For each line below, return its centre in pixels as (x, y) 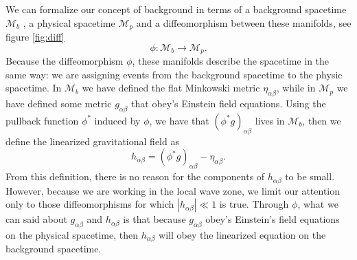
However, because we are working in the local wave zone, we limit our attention (173, 190)
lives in (270, 120)
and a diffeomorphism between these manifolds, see (244, 22)
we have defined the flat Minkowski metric (171, 88)
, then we (322, 120)
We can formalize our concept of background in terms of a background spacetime (176, 9)
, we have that (179, 120)
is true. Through (254, 204)
